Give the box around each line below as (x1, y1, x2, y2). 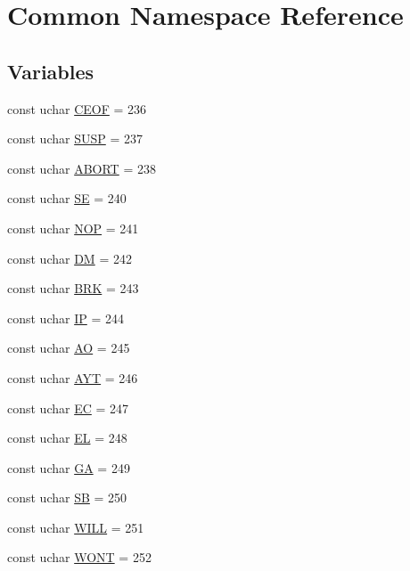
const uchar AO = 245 (7, 339, 130, 357)
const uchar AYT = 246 (7, 368, 138, 387)
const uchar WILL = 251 (7, 518, 144, 536)
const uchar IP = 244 (7, 308, 124, 327)
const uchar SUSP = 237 (7, 129, 143, 148)
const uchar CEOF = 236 (7, 99, 147, 118)
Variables (7, 57, 94, 85)
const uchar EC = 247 (7, 398, 129, 417)
